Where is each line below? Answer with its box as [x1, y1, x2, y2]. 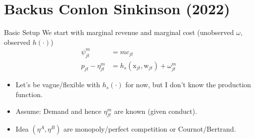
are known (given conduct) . [114, 105, 197, 116]
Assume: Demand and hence [15, 105, 102, 116]
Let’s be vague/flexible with [15, 79, 101, 90]
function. [15, 89, 43, 100]
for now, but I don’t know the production [125, 79, 251, 90]
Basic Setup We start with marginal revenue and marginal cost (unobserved [4, 27, 234, 37]
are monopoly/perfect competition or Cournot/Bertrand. [63, 124, 236, 134]
